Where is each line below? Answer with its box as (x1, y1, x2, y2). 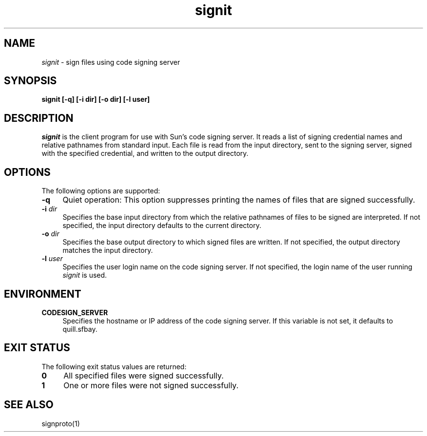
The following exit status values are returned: (41, 362, 187, 371)
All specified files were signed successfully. (63, 370, 224, 380)
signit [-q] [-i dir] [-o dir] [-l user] (41, 95, 150, 104)
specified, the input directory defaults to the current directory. (62, 221, 261, 230)
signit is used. (62, 271, 107, 280)
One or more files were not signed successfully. (63, 380, 239, 390)
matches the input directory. (62, 246, 153, 255)
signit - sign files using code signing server (41, 57, 180, 66)
